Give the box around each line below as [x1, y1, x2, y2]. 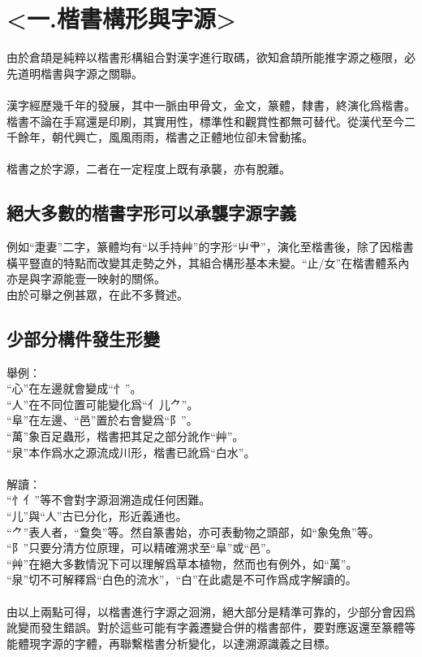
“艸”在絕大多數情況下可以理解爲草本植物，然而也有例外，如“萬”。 [6, 555, 358, 572]
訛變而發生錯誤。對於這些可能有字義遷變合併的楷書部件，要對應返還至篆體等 [6, 619, 416, 636]
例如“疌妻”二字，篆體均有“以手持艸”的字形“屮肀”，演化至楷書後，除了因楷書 [6, 238, 414, 255]
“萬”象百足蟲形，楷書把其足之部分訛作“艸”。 [6, 428, 244, 445]
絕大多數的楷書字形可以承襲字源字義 [6, 200, 296, 225]
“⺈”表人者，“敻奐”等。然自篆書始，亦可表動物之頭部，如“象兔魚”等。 [6, 523, 380, 540]
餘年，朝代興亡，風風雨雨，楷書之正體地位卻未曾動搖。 [17, 128, 313, 146]
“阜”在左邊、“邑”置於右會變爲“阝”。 [6, 411, 198, 429]
